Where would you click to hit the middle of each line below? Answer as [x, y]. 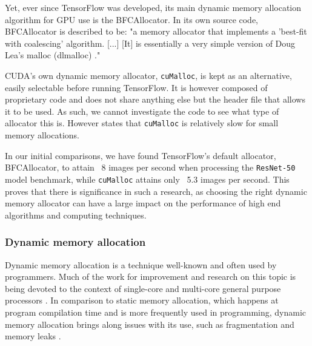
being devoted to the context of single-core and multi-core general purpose [143, 288]
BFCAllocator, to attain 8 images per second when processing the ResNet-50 [150, 167]
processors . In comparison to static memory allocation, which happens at [142, 300]
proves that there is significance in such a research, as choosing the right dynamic [156, 191]
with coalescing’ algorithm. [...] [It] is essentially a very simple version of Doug [150, 43]
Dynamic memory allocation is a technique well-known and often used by [141, 264]
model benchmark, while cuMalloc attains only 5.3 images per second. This [147, 179]
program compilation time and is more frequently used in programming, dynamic [156, 312]
